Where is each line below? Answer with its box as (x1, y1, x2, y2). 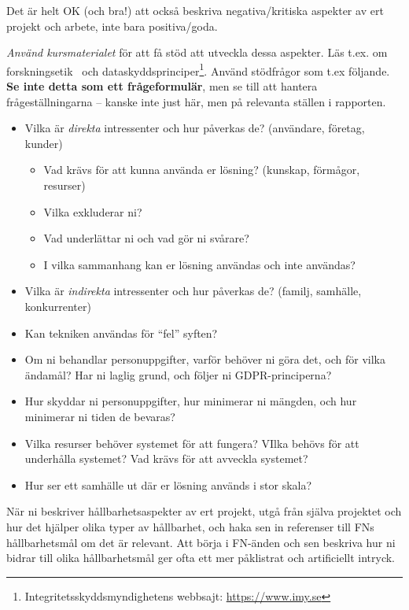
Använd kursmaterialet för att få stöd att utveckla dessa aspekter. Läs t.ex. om (6, 44, 388, 61)
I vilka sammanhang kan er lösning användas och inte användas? (43, 256, 356, 272)
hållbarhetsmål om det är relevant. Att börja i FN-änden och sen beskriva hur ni (6, 534, 396, 550)
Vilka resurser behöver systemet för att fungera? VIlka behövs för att (24, 434, 359, 451)
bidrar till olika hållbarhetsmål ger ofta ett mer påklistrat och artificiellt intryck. (6, 549, 396, 566)
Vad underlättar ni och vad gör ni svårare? (43, 230, 249, 246)
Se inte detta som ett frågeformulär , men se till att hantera (6, 78, 318, 94)
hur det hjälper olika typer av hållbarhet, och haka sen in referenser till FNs (6, 518, 374, 534)
